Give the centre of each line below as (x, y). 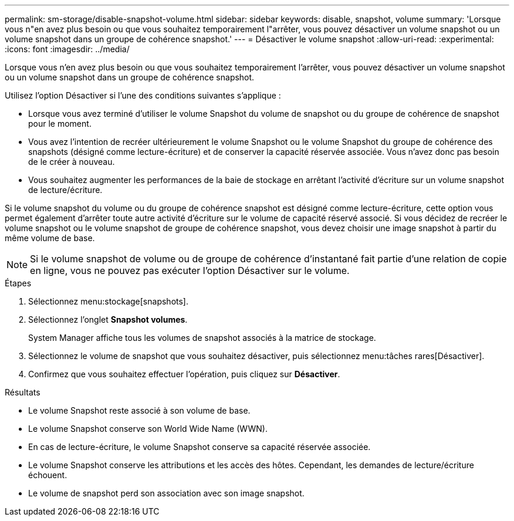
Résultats (23, 392)
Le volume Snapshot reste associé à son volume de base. (139, 410)
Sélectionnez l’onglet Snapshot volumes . (108, 319)
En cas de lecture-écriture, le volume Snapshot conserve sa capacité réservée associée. (199, 447)
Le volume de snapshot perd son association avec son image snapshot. (166, 493)
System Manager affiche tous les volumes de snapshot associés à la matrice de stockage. (202, 338)
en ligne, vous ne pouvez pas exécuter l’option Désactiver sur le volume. (190, 270)
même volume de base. (50, 238)
